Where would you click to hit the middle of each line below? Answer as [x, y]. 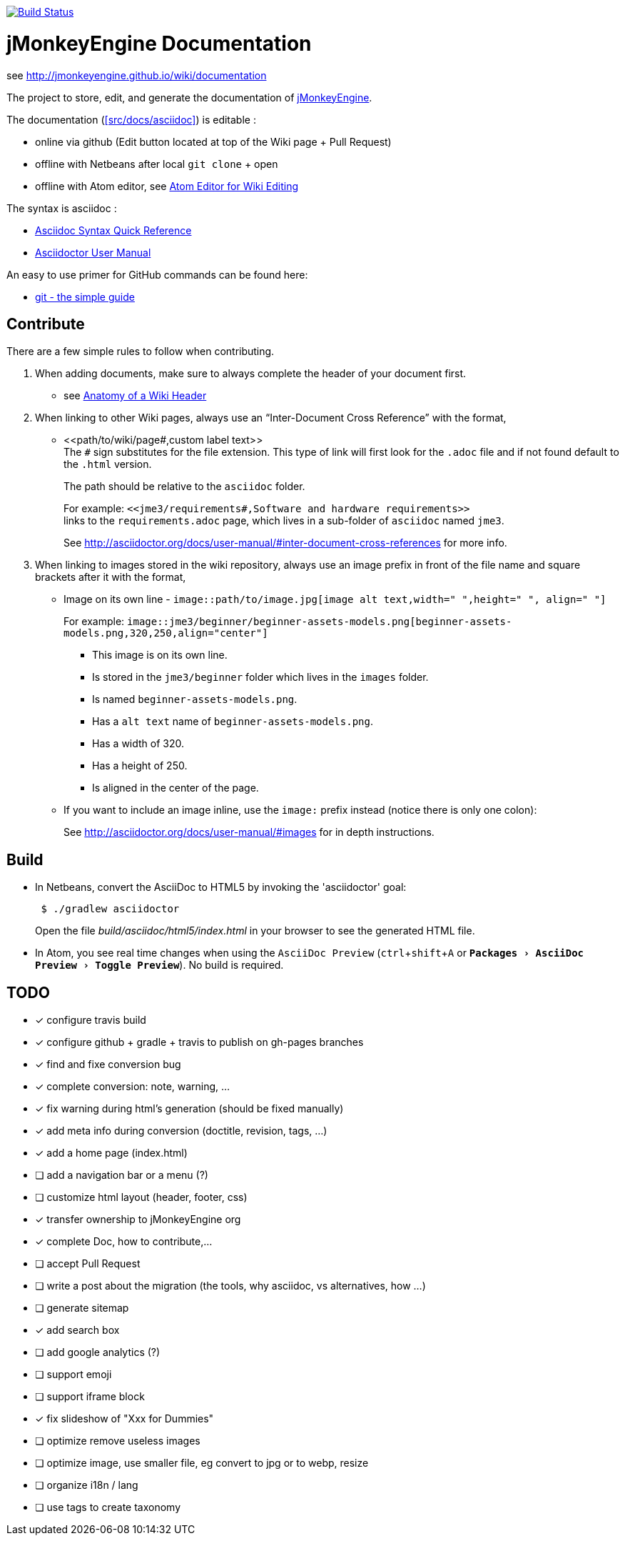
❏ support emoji [73, 1375]
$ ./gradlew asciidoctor [110, 909]
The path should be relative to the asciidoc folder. [184, 487]
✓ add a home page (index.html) [111, 1153]
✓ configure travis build [91, 1020]
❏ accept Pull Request [88, 1264]
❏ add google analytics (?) [98, 1352]
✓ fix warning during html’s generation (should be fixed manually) [189, 1109]
